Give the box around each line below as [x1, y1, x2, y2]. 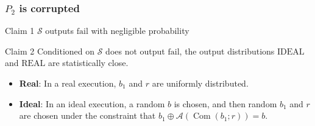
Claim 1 [5, 24, 35, 37]
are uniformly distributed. [152, 77, 249, 89]
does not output [105, 44, 165, 57]
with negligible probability [91, 24, 189, 37]
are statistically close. [48, 56, 129, 69]
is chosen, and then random [174, 97, 277, 110]
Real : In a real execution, [19, 77, 116, 89]
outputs [45, 24, 74, 37]
